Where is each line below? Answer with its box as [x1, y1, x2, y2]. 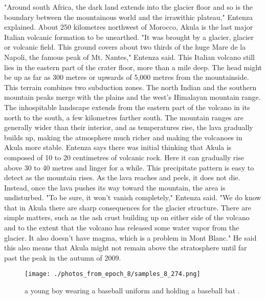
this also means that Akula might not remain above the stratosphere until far [4, 242, 247, 253]
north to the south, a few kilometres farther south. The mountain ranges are [4, 112, 243, 122]
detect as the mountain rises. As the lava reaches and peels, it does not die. [4, 172, 240, 183]
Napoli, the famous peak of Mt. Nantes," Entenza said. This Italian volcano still [4, 51, 255, 62]
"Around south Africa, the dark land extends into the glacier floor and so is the [4, 2, 253, 12]
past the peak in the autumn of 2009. [4, 252, 121, 263]
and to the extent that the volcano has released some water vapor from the [4, 222, 239, 233]
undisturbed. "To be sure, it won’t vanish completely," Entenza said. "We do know [4, 192, 261, 203]
